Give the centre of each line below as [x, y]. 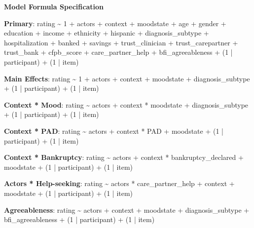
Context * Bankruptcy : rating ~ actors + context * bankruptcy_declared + [124, 157]
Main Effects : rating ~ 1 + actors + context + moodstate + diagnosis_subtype [127, 78]
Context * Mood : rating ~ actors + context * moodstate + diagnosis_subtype [126, 104]
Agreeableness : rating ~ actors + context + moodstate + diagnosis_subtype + [127, 209]
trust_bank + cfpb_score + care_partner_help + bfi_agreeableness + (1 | [118, 52]
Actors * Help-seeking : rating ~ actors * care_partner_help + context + [119, 183]
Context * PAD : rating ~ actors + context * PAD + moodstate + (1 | [114, 131]
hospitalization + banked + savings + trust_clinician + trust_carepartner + [121, 42]
